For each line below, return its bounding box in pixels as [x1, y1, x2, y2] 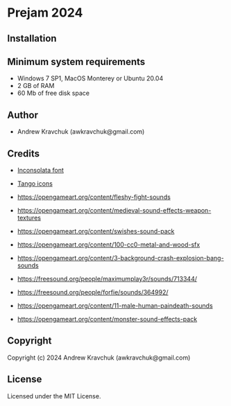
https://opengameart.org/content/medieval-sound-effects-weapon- [17, 206, 212, 215]
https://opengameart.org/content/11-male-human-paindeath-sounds [17, 301, 213, 310]
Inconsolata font [17, 166, 64, 175]
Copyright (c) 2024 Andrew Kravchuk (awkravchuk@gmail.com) [7, 353, 191, 362]
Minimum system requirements [7, 55, 146, 67]
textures [17, 213, 42, 222]
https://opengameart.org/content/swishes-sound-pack [17, 227, 175, 236]
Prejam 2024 [7, 5, 83, 21]
